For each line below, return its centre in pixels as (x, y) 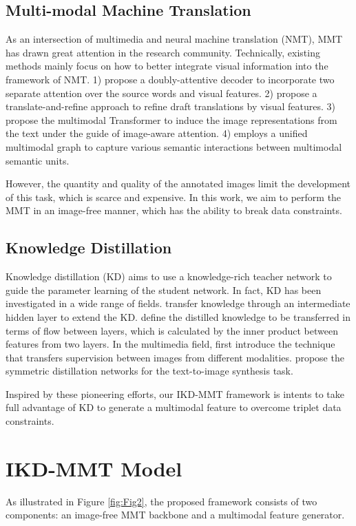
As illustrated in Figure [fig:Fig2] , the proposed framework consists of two (161, 501)
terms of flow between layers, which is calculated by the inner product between (172, 330)
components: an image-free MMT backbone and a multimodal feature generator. (175, 515)
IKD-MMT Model (94, 468)
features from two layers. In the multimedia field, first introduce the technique (170, 344)
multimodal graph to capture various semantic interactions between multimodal (174, 146)
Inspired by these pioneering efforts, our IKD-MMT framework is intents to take (175, 393)
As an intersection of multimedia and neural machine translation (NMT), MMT (174, 39)
